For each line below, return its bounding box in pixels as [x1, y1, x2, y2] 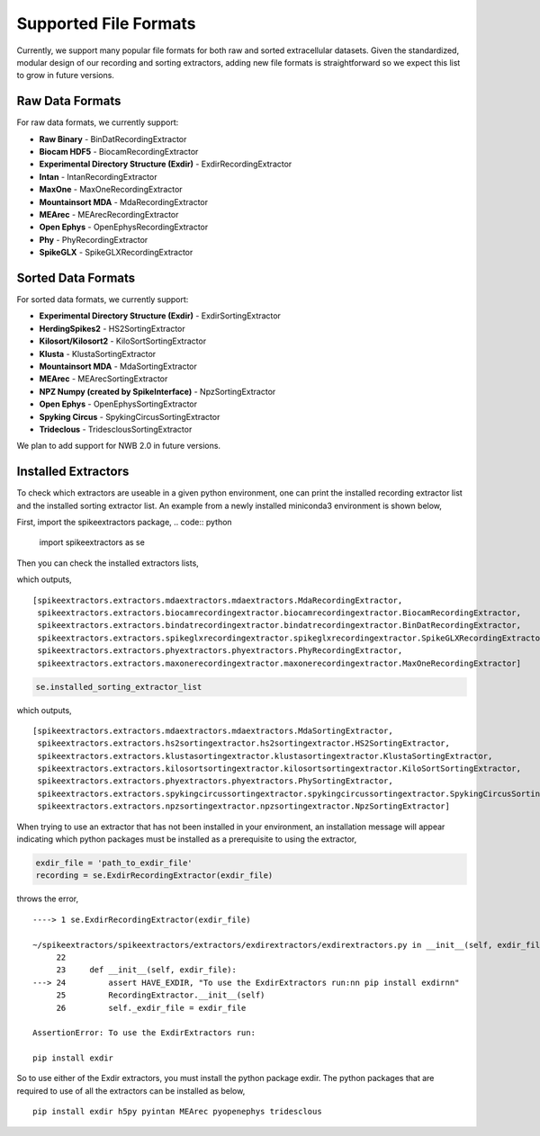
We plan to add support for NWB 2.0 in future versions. [16, 441, 220, 452]
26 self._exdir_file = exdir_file [56, 1003, 247, 1013]
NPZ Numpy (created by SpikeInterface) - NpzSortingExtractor [39, 386, 276, 397]
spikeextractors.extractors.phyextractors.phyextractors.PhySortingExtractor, [37, 776, 393, 786]
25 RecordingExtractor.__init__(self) [56, 990, 265, 1000]
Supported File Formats [16, 13, 196, 33]
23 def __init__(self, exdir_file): [56, 965, 238, 975]
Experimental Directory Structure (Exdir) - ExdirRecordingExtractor [39, 158, 292, 170]
